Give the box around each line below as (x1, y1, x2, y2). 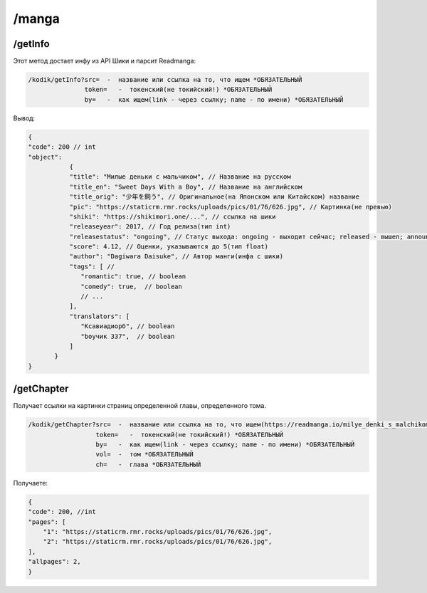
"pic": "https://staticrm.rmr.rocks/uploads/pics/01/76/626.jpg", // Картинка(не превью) (69, 203, 393, 211)
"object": (28, 153, 63, 161)
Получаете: (13, 478, 48, 487)
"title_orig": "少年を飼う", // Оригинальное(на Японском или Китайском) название (69, 193, 359, 201)
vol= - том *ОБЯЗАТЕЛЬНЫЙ (95, 451, 194, 458)
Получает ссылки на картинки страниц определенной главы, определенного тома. (13, 402, 267, 410)
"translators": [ (69, 312, 130, 320)
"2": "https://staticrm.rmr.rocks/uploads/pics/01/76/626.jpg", (43, 537, 273, 546)
